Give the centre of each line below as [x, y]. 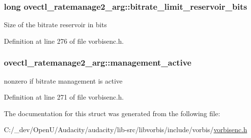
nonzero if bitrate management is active [63, 80]
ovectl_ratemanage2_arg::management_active [98, 62]
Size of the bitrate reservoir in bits [55, 25]
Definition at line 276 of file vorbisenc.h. [64, 41]
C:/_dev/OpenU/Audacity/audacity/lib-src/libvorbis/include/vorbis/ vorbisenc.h [125, 129]
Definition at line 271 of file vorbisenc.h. [64, 97]
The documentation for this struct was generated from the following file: [112, 113]
